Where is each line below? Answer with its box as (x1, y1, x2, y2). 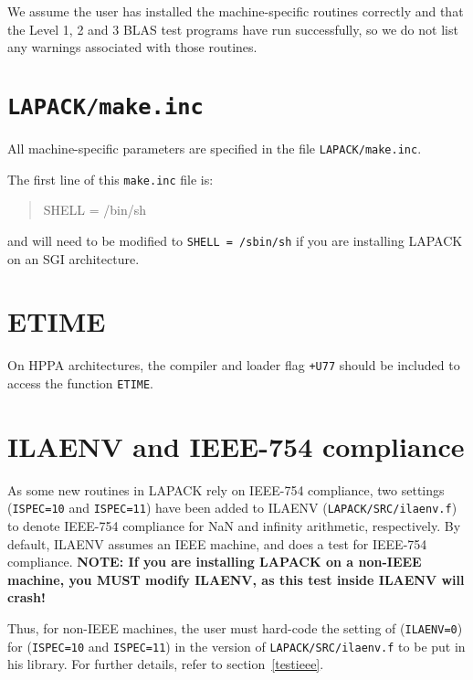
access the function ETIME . (7, 373, 154, 392)
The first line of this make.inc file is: (7, 169, 214, 188)
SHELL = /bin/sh (43, 200, 147, 219)
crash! (7, 588, 46, 607)
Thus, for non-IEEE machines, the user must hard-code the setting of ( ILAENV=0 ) (7, 618, 463, 637)
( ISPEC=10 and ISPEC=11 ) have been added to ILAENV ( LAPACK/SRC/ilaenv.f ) (7, 498, 457, 517)
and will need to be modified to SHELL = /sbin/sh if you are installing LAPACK (7, 230, 463, 250)
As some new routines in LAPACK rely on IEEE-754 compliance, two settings (7, 480, 445, 499)
